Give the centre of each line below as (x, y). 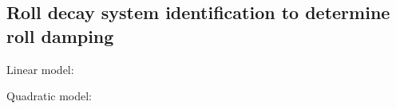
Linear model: (40, 69)
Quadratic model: (49, 96)
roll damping (60, 35)
